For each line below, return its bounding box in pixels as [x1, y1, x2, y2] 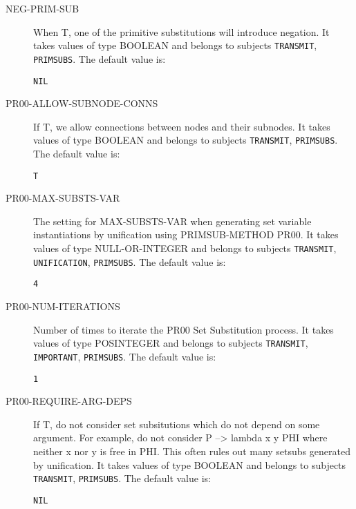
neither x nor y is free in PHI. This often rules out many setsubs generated [33, 443, 350, 458]
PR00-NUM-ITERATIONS [6, 299, 120, 313]
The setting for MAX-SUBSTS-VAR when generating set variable [33, 213, 312, 228]
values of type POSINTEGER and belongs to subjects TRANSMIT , [33, 336, 308, 350]
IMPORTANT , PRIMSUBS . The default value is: [33, 349, 216, 363]
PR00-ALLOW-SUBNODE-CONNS [6, 96, 158, 111]
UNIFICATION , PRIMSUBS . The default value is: [33, 254, 226, 269]
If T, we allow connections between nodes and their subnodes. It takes [33, 119, 330, 133]
